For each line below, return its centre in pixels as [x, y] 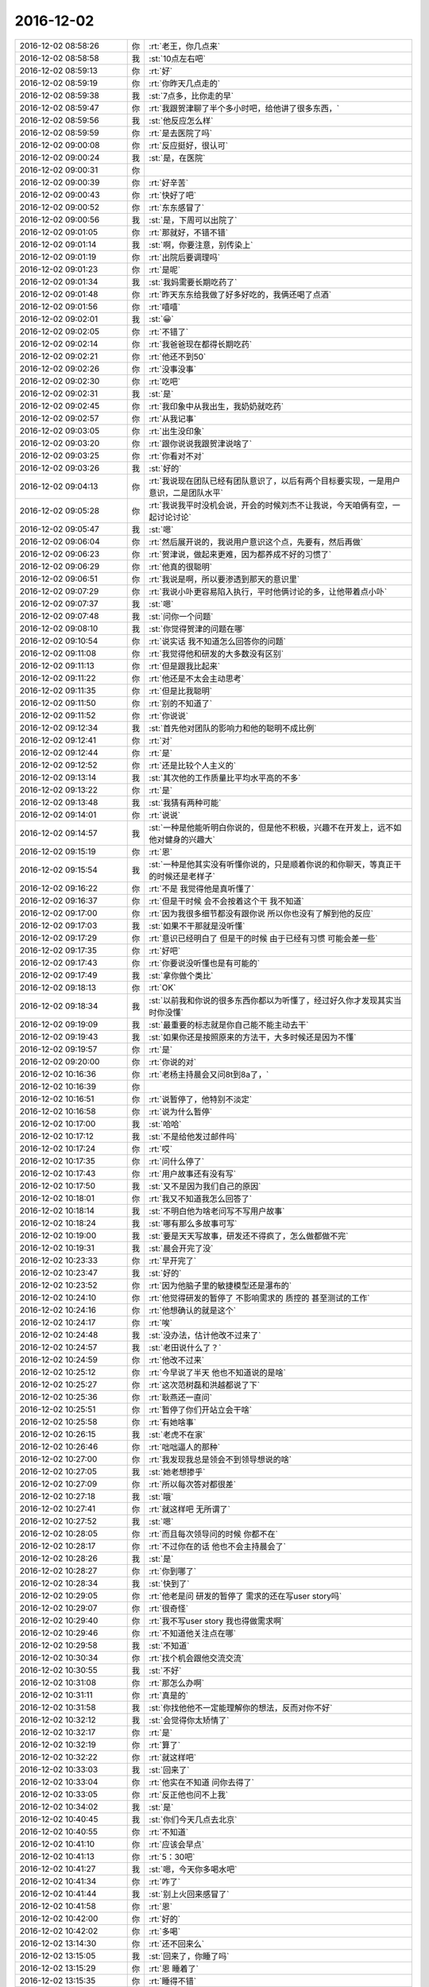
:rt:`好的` [165, 1919]
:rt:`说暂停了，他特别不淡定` [201, 1099]
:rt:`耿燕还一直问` [181, 1397]
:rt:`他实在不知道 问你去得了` [201, 1782]
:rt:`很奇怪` [169, 1608]
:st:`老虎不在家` [177, 1435]
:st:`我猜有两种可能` [185, 803]
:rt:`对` [161, 741]
